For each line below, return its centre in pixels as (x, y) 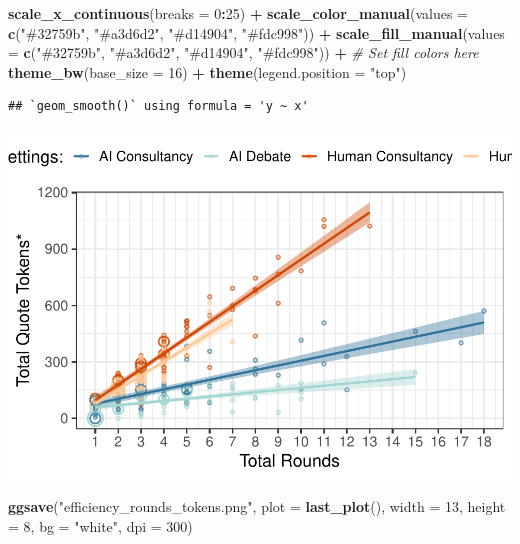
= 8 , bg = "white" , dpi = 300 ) (100, 526)
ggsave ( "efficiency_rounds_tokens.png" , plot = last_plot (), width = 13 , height (257, 506)
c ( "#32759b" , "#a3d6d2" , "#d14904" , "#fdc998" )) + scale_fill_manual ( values (256, 32)
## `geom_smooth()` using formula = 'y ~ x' (158, 106)
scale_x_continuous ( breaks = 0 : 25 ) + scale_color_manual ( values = (238, 13)
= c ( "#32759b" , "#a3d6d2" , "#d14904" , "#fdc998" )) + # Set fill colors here (243, 52)
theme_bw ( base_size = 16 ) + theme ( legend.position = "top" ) (207, 71)
